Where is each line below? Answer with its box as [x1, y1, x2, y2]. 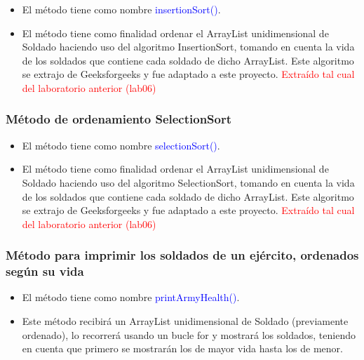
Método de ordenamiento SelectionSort [6, 110, 232, 128]
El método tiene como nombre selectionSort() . [22, 138, 220, 152]
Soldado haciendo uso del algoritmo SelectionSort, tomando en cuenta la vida [22, 175, 355, 189]
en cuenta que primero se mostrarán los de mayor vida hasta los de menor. [22, 341, 343, 356]
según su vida [6, 262, 84, 280]
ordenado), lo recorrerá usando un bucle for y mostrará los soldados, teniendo [22, 327, 356, 342]
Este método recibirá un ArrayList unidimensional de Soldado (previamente [22, 314, 349, 328]
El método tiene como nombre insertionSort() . [22, 2, 221, 16]
